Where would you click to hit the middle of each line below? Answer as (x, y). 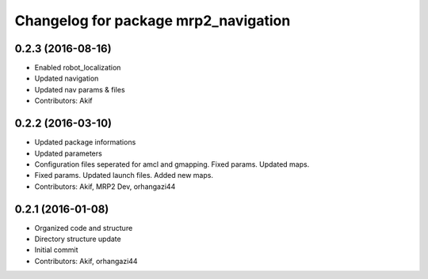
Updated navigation (67, 78)
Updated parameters (68, 153)
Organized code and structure (84, 228)
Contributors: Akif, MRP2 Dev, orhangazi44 (105, 187)
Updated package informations (85, 142)
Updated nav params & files (80, 89)
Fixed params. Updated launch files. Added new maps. (124, 175)
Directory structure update (78, 239)
